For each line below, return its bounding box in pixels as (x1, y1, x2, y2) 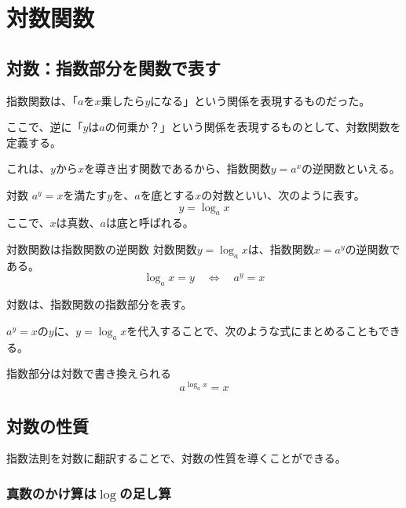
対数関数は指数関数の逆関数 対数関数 (6, 240, 197, 257)
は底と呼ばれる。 (105, 214, 194, 231)
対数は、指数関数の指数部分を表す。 (6, 296, 192, 312)
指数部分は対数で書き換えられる (6, 365, 171, 382)
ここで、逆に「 (6, 119, 83, 135)
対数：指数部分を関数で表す (6, 55, 221, 79)
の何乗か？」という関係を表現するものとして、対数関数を (104, 119, 401, 135)
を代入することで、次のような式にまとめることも (126, 322, 379, 338)
